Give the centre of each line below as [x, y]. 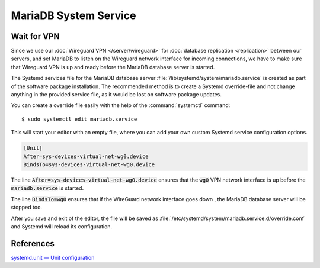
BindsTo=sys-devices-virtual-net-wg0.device [89, 164]
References [33, 243]
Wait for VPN [35, 36]
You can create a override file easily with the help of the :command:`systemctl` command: [121, 105]
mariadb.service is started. [47, 188]
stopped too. [27, 208]
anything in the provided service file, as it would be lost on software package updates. [116, 95]
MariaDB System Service [73, 15]
